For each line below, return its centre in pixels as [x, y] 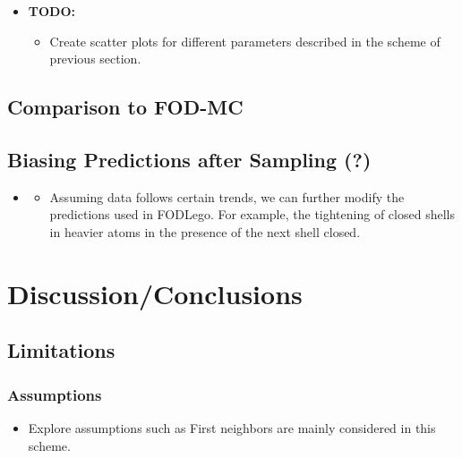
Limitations [61, 350]
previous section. [95, 59]
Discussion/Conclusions [155, 293]
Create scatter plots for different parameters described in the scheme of [245, 41]
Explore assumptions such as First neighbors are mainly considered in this [232, 427]
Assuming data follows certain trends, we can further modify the [227, 196]
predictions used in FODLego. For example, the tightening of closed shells [252, 214]
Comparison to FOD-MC [125, 107]
